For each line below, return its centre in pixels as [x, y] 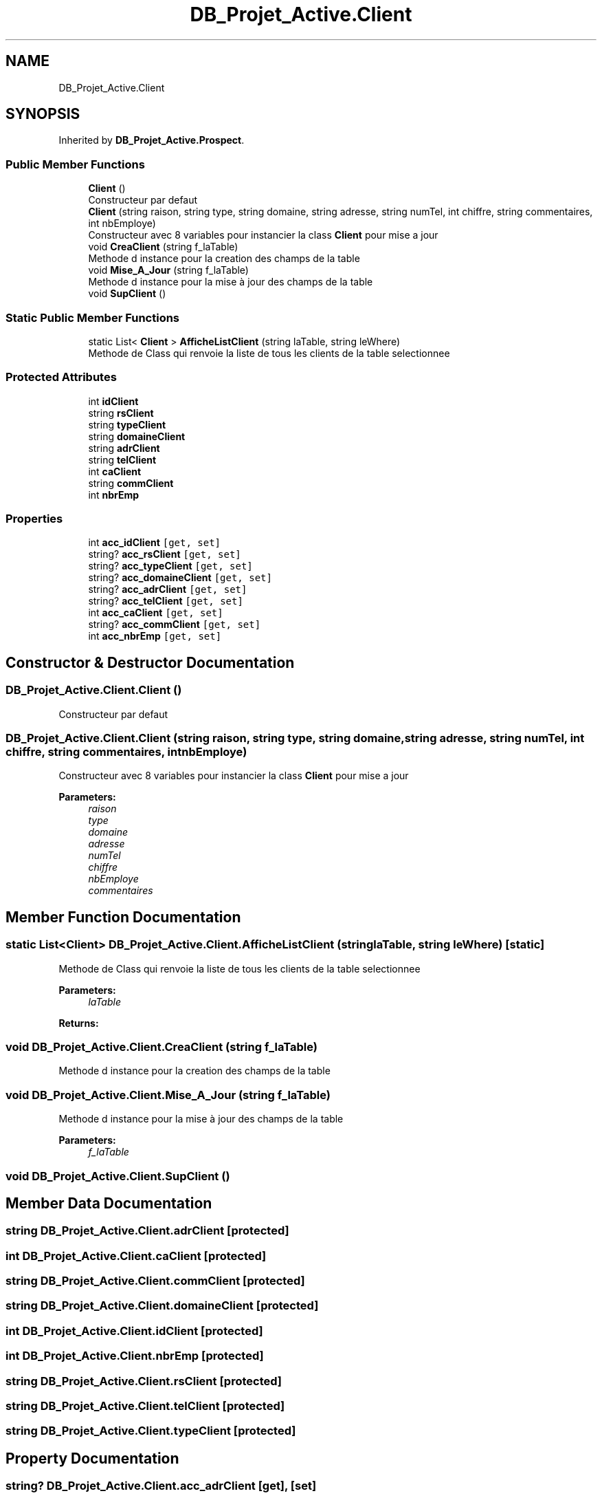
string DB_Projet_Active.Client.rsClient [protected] [144, 1381]
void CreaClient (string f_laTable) [163, 247]
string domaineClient [137, 436]
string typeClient [127, 424]
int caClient [115, 471]
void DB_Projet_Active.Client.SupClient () [118, 1176]
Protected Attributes [61, 377]
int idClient [113, 401]
